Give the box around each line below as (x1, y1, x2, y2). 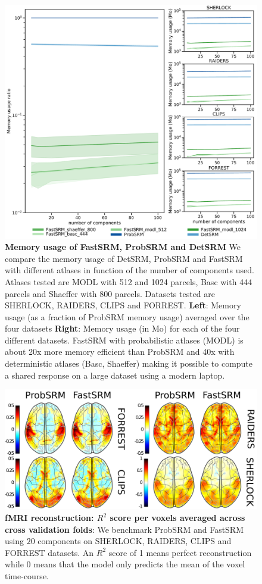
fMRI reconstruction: (5, 511, 94, 524)
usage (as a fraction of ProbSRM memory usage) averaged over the (5, 310, 249, 323)
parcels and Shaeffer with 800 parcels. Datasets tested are (5, 287, 216, 299)
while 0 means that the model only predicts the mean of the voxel (5, 558, 245, 570)
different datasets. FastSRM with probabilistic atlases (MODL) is (5, 333, 244, 346)
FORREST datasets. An (5, 546, 94, 558)
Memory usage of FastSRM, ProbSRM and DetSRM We (5, 241, 241, 253)
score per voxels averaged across (110, 511, 245, 524)
